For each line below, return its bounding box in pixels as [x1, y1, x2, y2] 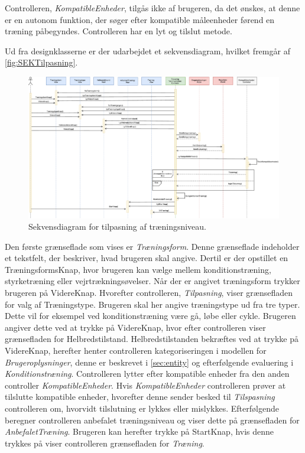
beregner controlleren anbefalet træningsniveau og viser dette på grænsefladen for [5, 413, 300, 426]
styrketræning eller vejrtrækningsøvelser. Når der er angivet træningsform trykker [5, 275, 300, 287]
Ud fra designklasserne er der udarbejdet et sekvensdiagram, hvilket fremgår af [5, 44, 290, 57]
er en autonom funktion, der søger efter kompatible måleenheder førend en [5, 13, 275, 25]
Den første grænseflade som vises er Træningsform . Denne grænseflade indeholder [5, 240, 300, 252]
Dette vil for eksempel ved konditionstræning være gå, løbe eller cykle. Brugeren [5, 309, 296, 322]
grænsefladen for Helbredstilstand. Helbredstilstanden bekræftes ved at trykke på [5, 333, 298, 345]
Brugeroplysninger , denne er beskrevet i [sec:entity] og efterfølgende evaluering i [5, 356, 294, 368]
